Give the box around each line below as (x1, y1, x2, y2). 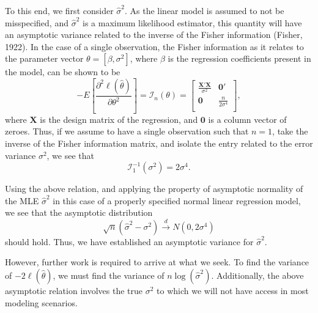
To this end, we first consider (5, 4, 114, 17)
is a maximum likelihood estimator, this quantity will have (83, 16, 302, 29)
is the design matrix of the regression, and (40, 112, 198, 125)
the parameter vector (5, 52, 84, 65)
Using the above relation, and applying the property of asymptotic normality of (5, 182, 303, 195)
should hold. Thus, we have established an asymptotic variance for (5, 235, 254, 248)
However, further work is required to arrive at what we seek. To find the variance (5, 256, 309, 268)
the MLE (5, 194, 39, 207)
